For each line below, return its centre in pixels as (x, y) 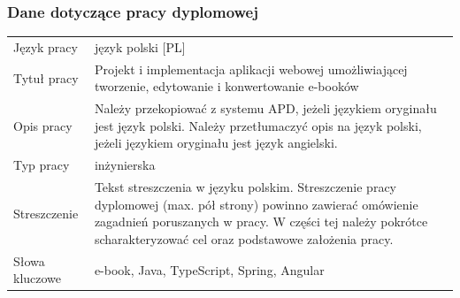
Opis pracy (43, 125)
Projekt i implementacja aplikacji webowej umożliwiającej (251, 69)
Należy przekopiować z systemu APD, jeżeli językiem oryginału (265, 108)
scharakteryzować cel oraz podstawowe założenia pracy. (244, 238)
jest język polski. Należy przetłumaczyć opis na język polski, (258, 125)
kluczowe (38, 278)
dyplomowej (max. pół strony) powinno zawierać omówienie (256, 204)
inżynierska (125, 165)
